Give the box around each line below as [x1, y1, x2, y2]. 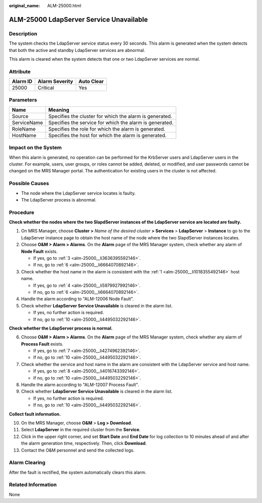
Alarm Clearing [9, 459, 46, 466]
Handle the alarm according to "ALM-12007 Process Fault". [21, 382, 139, 388]
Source [12, 113, 29, 119]
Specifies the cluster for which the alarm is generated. [48, 113, 172, 119]
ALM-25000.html [47, 3, 82, 8]
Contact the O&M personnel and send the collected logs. [21, 447, 135, 453]
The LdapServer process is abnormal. [21, 197, 97, 202]
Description [9, 30, 37, 37]
